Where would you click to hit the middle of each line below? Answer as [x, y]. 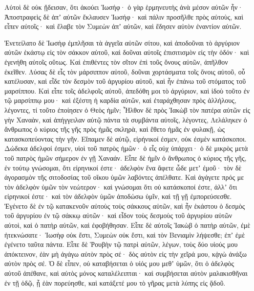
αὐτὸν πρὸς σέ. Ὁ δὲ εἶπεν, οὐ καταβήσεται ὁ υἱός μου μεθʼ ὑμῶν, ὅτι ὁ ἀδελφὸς [119, 263]
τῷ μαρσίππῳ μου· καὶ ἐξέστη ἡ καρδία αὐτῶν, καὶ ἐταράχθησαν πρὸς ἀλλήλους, [120, 100]
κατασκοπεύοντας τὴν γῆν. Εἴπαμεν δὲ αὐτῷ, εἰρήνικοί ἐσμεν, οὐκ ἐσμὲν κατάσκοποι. [126, 138]
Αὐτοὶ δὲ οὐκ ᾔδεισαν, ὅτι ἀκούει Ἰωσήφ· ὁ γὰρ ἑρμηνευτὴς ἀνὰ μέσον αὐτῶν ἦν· [124, 7]
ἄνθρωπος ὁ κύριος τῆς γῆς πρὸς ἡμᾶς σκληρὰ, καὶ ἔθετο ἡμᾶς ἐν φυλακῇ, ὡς [115, 129]
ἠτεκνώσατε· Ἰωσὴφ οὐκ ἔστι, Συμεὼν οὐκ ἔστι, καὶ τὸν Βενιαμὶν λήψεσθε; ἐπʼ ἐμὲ [125, 234]
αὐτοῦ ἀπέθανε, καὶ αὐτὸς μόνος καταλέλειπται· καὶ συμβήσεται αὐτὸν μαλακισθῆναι [126, 273]
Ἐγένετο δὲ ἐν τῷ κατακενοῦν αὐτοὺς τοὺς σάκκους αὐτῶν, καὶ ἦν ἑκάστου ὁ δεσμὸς [125, 206]
